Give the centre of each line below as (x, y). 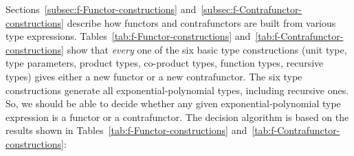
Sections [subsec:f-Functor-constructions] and (101, 9)
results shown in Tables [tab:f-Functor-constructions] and (126, 130)
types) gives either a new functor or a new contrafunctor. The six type (154, 76)
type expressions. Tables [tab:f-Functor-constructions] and (128, 36)
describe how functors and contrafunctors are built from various (201, 22)
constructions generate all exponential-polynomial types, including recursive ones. (177, 90)
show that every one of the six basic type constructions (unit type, (207, 49)
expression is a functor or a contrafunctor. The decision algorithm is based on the (177, 116)
